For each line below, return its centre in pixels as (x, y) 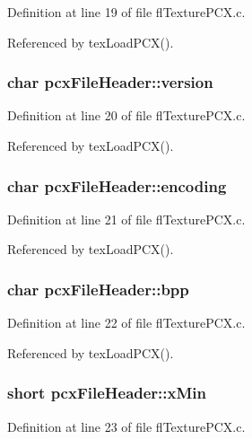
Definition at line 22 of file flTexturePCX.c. (126, 323)
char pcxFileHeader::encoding (117, 185)
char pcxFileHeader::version (110, 82)
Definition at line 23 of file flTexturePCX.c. (126, 426)
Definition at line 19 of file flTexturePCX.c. (126, 12)
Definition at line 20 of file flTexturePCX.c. (126, 115)
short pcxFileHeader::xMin (107, 393)
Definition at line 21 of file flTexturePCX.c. (126, 219)
